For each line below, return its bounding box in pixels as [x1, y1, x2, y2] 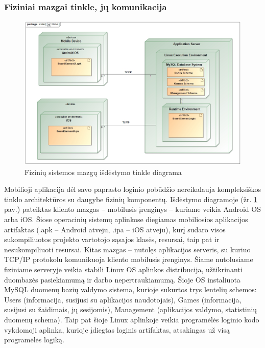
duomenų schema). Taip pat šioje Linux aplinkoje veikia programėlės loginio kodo [4, 314, 259, 325]
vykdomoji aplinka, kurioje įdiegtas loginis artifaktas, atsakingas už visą [4, 324, 230, 335]
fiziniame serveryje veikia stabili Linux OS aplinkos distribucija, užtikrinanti [4, 264, 243, 275]
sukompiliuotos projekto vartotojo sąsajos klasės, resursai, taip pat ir [4, 234, 220, 245]
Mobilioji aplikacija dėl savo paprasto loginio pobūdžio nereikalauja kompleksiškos [4, 184, 261, 194]
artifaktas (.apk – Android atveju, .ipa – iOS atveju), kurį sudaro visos [4, 224, 226, 234]
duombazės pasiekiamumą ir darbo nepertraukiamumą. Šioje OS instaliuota [4, 274, 240, 285]
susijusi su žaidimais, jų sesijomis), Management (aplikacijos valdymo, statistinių [4, 304, 257, 315]
